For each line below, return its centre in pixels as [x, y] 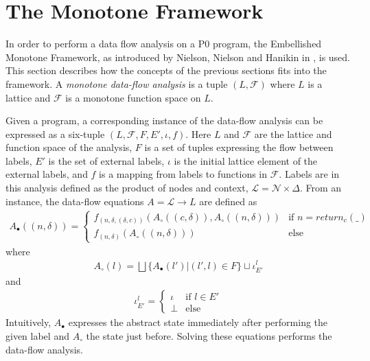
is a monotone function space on [133, 97]
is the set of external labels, [106, 160]
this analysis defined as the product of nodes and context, [127, 188]
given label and [37, 335]
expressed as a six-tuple [55, 133]
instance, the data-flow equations [75, 201]
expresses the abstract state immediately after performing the [198, 322]
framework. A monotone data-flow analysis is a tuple [117, 83]
